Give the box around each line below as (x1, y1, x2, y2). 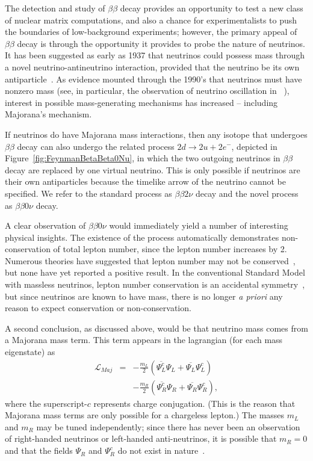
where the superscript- (5, 397, 87, 409)
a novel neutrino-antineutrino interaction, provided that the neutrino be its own (5, 60, 300, 73)
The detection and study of (5, 2, 105, 14)
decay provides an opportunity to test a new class (120, 2, 303, 14)
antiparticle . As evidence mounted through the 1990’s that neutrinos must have (5, 72, 302, 85)
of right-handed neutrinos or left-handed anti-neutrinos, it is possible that (5, 432, 277, 445)
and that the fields (5, 444, 73, 457)
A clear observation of (5, 219, 86, 232)
